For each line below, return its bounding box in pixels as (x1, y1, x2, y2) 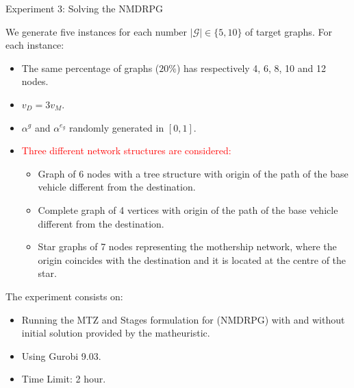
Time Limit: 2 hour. (21, 372, 106, 386)
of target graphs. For (245, 24, 332, 38)
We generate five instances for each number (5, 24, 188, 38)
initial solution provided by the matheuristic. (21, 326, 210, 340)
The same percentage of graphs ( (21, 60, 160, 75)
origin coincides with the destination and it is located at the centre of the (38, 252, 346, 267)
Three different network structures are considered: (21, 143, 231, 158)
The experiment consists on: (5, 289, 123, 303)
